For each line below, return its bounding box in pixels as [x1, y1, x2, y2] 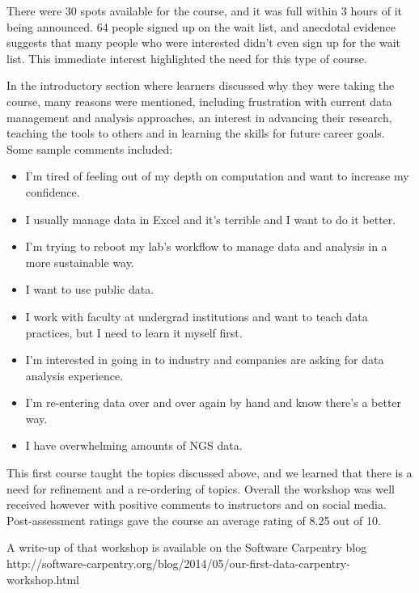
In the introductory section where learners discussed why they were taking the [6, 77, 395, 94]
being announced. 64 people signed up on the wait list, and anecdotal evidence [6, 18, 396, 35]
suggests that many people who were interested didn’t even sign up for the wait [6, 34, 400, 51]
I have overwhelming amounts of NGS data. [25, 437, 243, 454]
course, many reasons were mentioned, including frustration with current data [6, 92, 392, 109]
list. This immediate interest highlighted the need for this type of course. [6, 49, 367, 66]
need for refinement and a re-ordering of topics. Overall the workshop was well [6, 480, 395, 497]
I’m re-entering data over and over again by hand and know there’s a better [25, 394, 402, 411]
